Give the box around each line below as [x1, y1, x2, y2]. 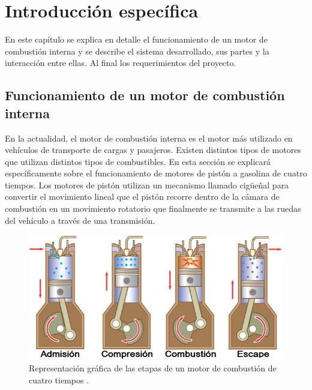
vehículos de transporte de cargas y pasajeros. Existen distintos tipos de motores [5, 143, 301, 156]
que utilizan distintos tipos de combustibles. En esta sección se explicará [5, 155, 271, 167]
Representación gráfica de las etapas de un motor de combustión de [29, 362, 277, 374]
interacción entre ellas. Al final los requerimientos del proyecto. [5, 56, 236, 69]
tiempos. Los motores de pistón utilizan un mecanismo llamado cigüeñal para [5, 178, 289, 191]
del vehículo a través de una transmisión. [5, 214, 155, 226]
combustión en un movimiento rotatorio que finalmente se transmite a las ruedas [5, 202, 301, 215]
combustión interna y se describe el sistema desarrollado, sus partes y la [5, 44, 269, 57]
